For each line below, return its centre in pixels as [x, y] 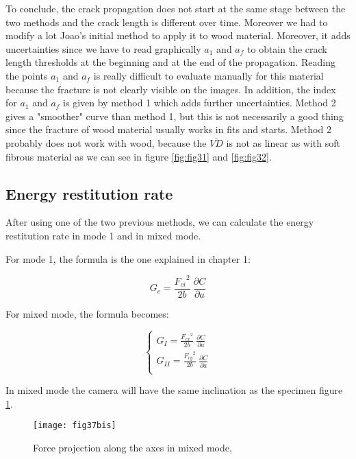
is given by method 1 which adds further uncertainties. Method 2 [200, 103]
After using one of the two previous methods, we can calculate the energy [160, 222]
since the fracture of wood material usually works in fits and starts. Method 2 [168, 129]
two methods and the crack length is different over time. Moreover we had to [167, 22]
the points [27, 75]
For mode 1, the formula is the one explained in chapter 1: [128, 258]
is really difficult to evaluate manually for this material [208, 75]
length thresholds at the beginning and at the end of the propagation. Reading [170, 62]
